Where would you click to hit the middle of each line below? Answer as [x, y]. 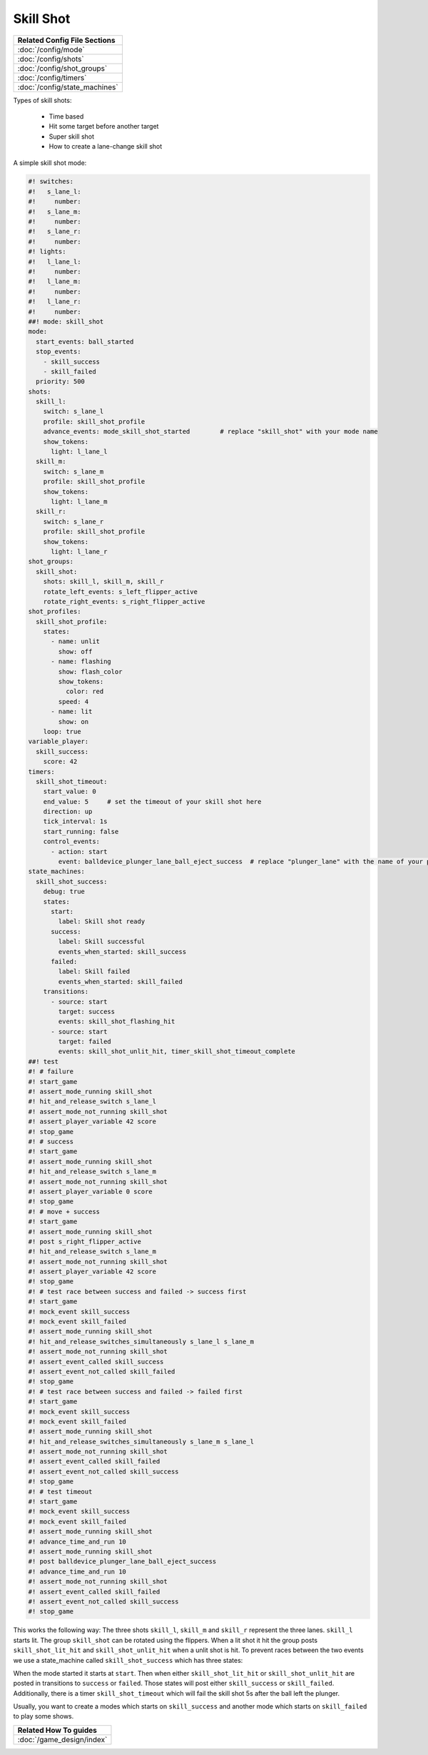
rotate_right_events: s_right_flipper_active [124, 601]
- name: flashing [81, 662]
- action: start [79, 851]
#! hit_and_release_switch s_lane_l [92, 1102]
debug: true [64, 892]
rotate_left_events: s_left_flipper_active [120, 592]
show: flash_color [90, 671]
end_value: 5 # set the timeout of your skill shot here [152, 801]
